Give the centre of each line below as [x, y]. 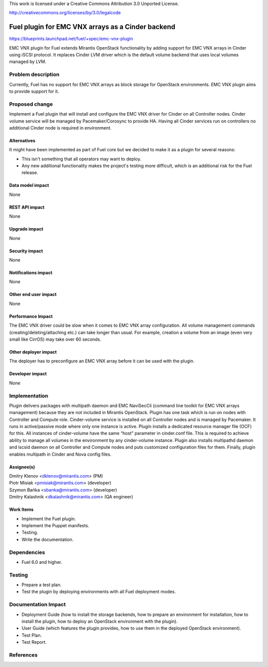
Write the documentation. [48, 539]
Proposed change [31, 104]
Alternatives [22, 140]
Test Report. [34, 642]
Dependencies [27, 552]
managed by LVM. [28, 61]
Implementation [29, 396]
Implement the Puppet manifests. [55, 525]
